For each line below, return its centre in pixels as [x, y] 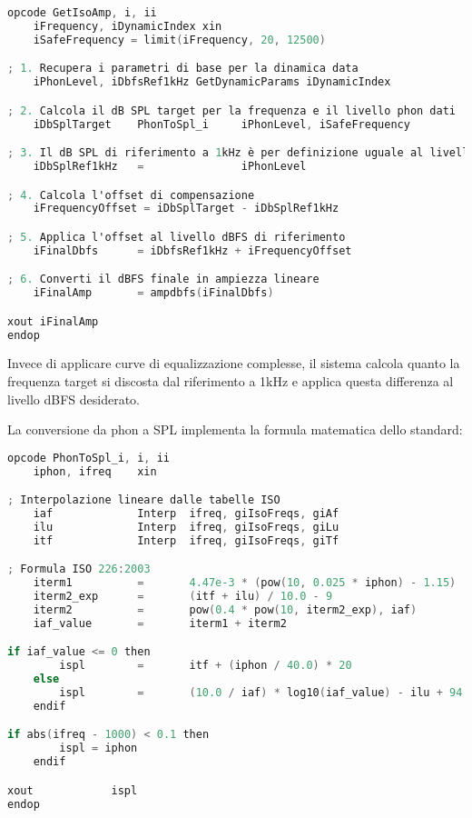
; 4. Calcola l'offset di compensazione [131, 195]
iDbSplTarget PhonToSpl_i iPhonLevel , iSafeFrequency [221, 124]
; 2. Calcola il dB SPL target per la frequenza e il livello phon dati [231, 110]
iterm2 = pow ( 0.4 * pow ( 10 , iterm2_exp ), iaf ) [225, 610]
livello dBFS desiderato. [74, 399]
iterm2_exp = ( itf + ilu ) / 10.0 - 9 [183, 597]
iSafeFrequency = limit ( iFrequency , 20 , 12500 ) [179, 40]
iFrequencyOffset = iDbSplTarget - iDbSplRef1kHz [186, 209]
